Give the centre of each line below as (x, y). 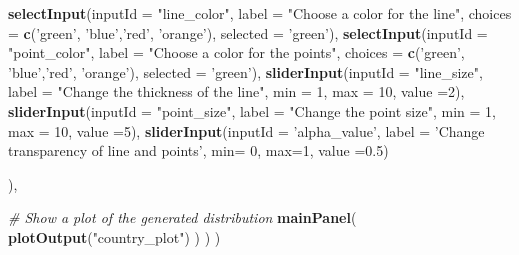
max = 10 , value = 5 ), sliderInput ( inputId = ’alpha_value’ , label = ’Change (246, 130)
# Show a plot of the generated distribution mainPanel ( (182, 217)
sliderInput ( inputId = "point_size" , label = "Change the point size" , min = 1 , (252, 110)
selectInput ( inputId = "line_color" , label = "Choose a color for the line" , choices (260, 13)
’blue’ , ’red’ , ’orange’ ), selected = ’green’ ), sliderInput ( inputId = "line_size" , (245, 71)
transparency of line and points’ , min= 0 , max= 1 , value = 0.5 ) (198, 150)
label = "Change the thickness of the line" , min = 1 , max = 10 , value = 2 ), (236, 91)
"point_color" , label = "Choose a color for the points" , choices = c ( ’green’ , (236, 52)
